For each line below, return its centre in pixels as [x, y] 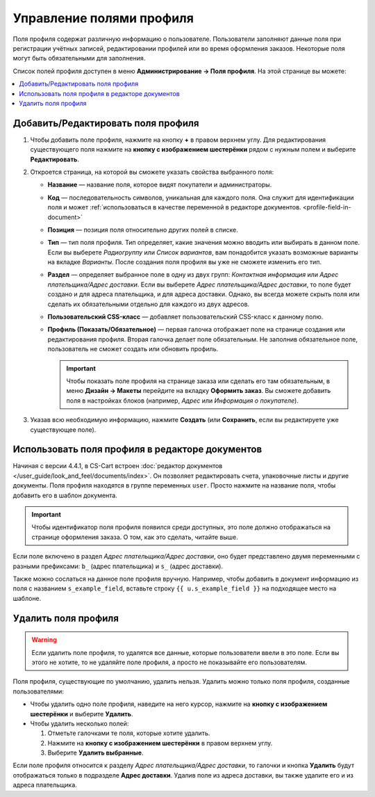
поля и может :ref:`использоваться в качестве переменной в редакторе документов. [174, 207]
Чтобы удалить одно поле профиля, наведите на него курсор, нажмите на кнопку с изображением [179, 704]
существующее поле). [63, 429]
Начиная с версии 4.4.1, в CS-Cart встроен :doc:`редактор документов [118, 466]
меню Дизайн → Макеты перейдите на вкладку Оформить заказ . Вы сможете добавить [199, 391]
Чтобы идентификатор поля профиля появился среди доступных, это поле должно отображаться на [181, 527]
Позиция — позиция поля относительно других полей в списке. [143, 230]
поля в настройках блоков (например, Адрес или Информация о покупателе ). [182, 401]
